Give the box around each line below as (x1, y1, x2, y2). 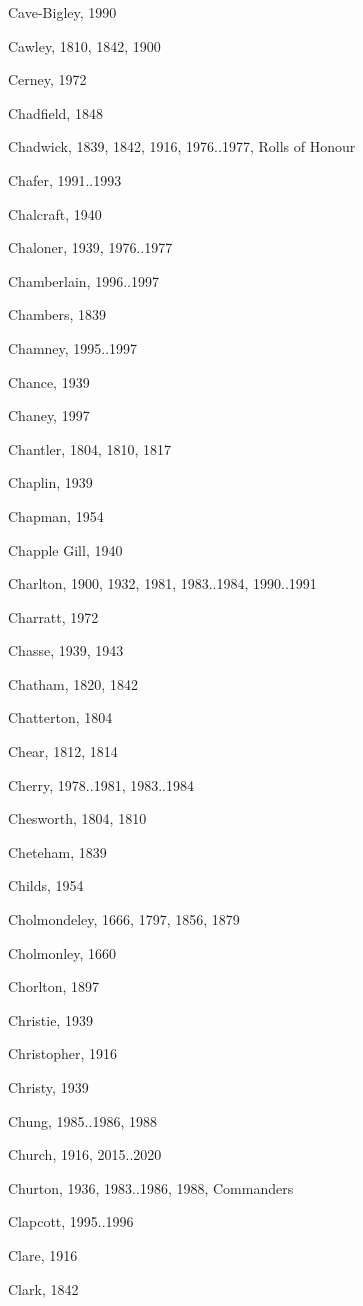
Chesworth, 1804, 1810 (8, 808, 147, 829)
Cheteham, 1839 (8, 841, 107, 862)
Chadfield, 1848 (8, 102, 103, 123)
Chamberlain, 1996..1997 (8, 270, 159, 291)
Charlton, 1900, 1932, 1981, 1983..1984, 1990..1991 (8, 573, 317, 594)
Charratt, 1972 (8, 606, 99, 627)
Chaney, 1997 (8, 405, 90, 426)
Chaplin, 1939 (8, 472, 93, 493)
